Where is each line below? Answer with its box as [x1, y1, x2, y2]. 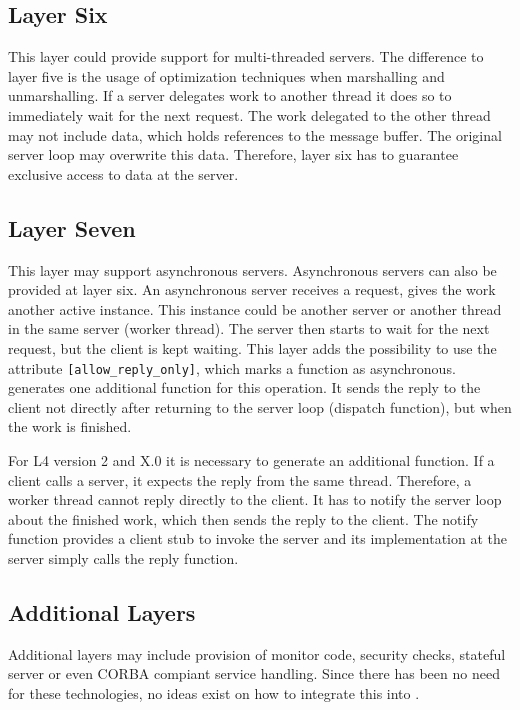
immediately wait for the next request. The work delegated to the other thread [8, 104, 491, 125]
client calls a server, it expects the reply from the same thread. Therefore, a [8, 469, 472, 490]
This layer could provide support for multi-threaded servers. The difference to [8, 46, 484, 67]
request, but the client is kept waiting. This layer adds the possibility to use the [8, 337, 497, 358]
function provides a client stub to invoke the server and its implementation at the [8, 528, 507, 549]
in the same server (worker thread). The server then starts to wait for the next [8, 318, 490, 339]
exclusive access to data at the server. [8, 163, 239, 184]
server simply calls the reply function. [8, 547, 239, 568]
